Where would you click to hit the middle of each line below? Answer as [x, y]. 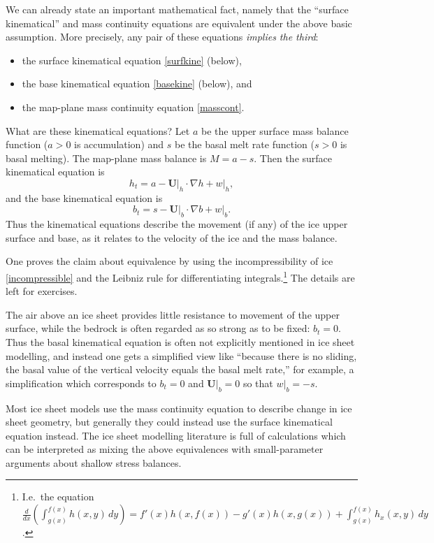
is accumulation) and [119, 144]
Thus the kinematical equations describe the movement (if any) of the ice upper [177, 224]
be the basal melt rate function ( [244, 144]
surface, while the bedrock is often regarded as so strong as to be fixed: [158, 328]
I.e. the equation [58, 497]
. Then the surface [293, 158]
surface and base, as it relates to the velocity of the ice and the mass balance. [172, 237]
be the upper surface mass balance [275, 130]
